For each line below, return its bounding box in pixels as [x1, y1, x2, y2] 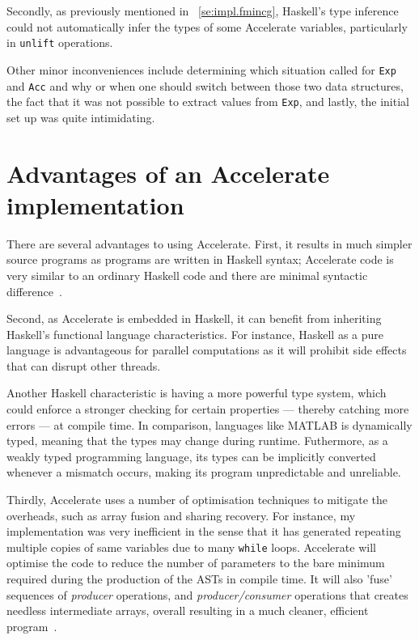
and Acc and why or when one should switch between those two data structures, [6, 77, 404, 94]
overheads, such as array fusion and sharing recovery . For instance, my [6, 506, 356, 523]
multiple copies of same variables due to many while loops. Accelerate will [6, 538, 376, 555]
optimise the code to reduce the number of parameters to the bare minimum [6, 554, 385, 571]
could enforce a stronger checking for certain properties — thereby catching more [6, 401, 409, 417]
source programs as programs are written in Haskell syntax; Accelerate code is [6, 251, 394, 268]
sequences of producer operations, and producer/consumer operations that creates [6, 586, 408, 603]
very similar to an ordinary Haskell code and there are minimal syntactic [6, 266, 368, 283]
